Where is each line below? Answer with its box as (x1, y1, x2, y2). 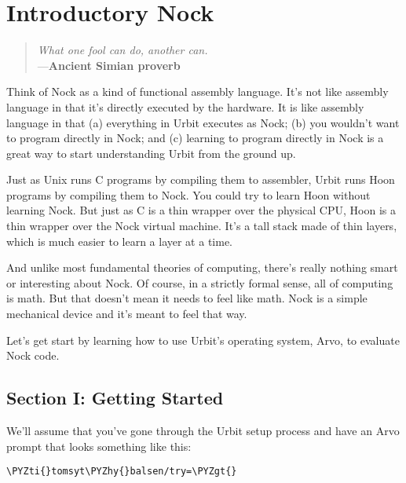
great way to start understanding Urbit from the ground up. (6, 145, 296, 161)
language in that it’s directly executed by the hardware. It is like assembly (6, 98, 364, 115)
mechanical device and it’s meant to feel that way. (6, 306, 247, 322)
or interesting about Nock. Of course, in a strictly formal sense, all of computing (6, 274, 393, 291)
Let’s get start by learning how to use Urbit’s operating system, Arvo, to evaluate (6, 331, 400, 348)
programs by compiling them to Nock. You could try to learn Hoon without (6, 186, 371, 203)
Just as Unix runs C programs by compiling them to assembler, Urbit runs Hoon (6, 171, 395, 188)
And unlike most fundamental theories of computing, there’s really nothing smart (6, 259, 398, 276)
